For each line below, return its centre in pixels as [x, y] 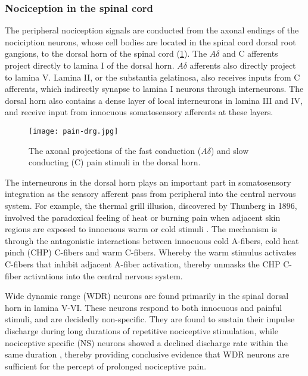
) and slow [230, 150]
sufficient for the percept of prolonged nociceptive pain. [106, 366]
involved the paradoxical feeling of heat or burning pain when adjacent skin [143, 217]
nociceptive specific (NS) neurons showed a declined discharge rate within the [146, 342]
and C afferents [250, 53]
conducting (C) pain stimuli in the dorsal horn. [115, 162]
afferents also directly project [243, 65]
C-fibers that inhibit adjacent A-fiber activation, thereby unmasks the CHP [143, 263]
